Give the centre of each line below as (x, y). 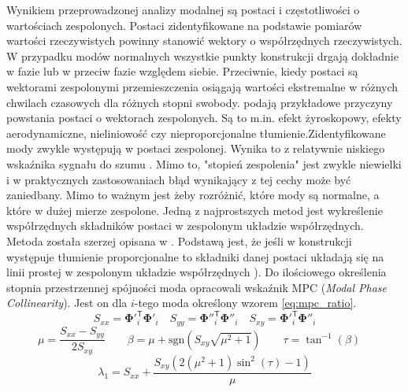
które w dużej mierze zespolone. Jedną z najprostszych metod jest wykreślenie (195, 210)
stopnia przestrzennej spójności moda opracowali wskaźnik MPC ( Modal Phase (197, 287)
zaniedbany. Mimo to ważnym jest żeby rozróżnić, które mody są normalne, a (193, 195)
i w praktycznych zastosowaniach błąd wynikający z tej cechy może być (179, 179)
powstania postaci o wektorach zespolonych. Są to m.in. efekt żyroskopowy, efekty (204, 118)
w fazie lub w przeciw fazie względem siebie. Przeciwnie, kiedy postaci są (182, 71)
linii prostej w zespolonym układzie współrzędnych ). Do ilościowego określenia (197, 272)
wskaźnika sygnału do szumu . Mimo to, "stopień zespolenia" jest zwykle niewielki (204, 163)
